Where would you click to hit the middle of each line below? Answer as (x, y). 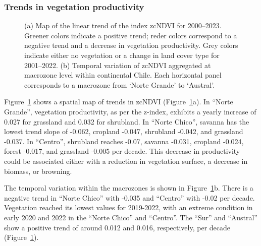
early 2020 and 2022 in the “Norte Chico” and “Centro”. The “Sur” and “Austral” (131, 217)
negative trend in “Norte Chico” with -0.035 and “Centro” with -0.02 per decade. (129, 197)
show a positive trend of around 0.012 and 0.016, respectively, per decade (117, 227)
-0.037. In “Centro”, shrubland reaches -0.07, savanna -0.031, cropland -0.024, (124, 141)
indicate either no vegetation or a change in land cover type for (122, 55)
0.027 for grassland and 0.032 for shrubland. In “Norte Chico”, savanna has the (127, 121)
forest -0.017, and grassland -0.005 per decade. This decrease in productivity (122, 151)
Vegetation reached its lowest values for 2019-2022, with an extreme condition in (128, 207)
